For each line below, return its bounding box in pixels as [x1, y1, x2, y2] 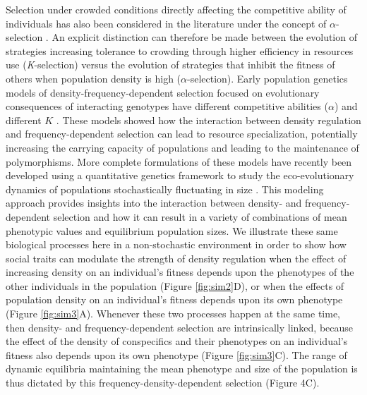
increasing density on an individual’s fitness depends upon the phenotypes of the [6, 265, 354, 279]
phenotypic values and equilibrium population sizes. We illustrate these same [6, 223, 338, 238]
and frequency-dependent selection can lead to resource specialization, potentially [6, 126, 358, 141]
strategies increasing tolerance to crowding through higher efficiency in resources [6, 43, 354, 58]
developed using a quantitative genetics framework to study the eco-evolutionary [6, 168, 354, 183]
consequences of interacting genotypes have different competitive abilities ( [6, 99, 328, 114]
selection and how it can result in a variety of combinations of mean [53, 209, 347, 224]
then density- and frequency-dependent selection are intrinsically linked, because [6, 320, 353, 334]
